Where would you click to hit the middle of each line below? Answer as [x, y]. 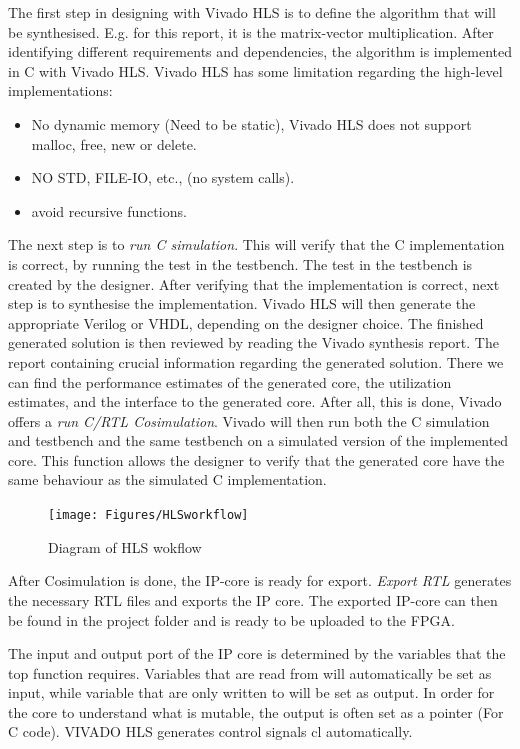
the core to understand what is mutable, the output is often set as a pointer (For [256, 711]
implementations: [60, 90]
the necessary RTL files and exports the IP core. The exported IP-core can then [253, 599]
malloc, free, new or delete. [114, 143]
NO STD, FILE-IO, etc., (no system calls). [163, 177]
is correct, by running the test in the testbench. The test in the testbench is [240, 263]
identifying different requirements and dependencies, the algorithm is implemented [260, 51]
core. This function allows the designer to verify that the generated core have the [256, 459]
